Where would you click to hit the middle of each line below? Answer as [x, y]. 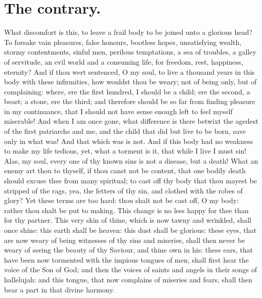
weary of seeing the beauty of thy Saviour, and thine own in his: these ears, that [128, 250]
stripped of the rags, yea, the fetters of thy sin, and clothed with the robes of [123, 190]
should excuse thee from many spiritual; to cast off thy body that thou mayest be [130, 181]
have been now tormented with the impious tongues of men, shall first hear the [126, 259]
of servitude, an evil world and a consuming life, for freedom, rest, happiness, [124, 61]
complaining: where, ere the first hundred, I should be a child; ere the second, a [127, 91]
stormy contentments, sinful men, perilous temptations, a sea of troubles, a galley [130, 52]
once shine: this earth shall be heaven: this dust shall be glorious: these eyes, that [130, 230]
